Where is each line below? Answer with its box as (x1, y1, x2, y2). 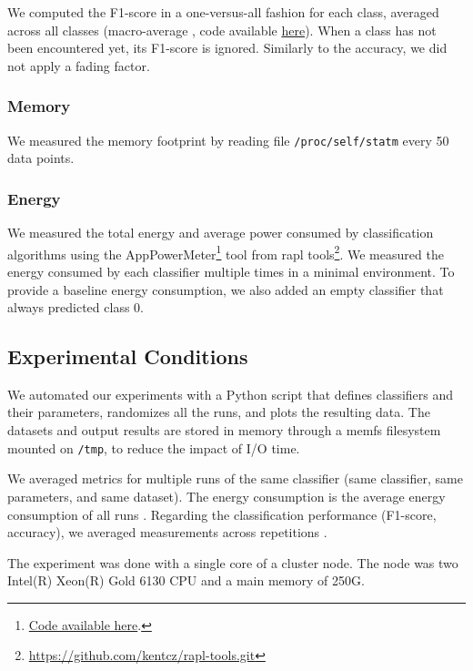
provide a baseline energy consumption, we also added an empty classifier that (7, 280, 444, 299)
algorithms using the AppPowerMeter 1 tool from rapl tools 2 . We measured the (7, 241, 444, 263)
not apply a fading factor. (7, 56, 150, 75)
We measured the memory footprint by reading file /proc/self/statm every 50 (7, 130, 449, 149)
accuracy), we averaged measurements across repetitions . (7, 523, 327, 542)
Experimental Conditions (7, 342, 248, 371)
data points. (7, 148, 75, 168)
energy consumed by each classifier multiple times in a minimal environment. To (7, 261, 455, 280)
